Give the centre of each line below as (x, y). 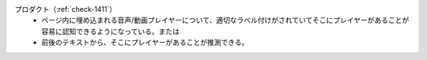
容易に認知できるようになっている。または (111, 31)
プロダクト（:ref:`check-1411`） (66, 9)
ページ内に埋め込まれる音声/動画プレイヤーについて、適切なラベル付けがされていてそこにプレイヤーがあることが (225, 21)
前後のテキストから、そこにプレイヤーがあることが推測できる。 (145, 43)
